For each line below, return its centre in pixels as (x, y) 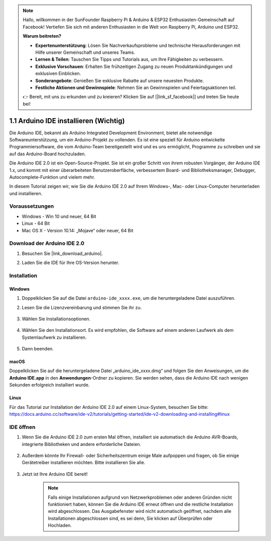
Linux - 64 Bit (36, 223)
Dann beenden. (38, 349)
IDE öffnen (22, 427)
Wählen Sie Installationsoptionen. (56, 319)
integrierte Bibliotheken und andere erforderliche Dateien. (82, 444)
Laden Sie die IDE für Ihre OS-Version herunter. (71, 263)
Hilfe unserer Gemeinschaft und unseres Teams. (85, 52)
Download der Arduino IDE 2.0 (47, 243)
